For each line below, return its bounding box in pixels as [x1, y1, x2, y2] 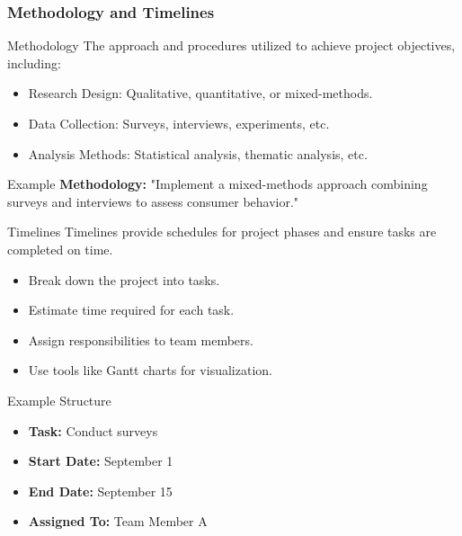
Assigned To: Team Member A [28, 512, 208, 531]
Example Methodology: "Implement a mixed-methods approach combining [7, 174, 428, 193]
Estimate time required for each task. [28, 300, 235, 319]
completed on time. [7, 239, 113, 258]
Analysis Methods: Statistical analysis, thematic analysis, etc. [28, 144, 368, 163]
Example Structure [7, 390, 111, 409]
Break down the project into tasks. [28, 270, 220, 289]
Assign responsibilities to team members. [28, 330, 253, 349]
